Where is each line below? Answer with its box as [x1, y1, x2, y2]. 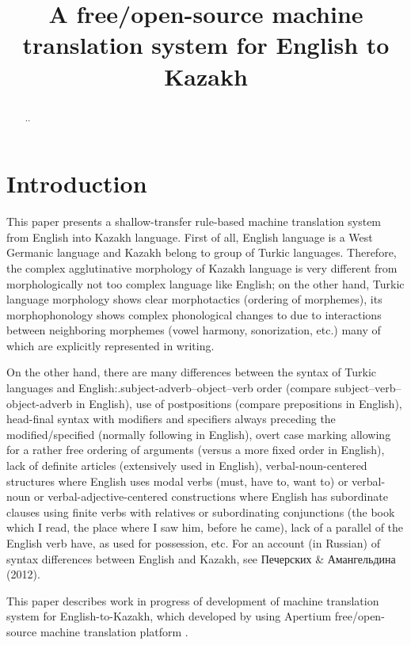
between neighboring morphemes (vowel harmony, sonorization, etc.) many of [6, 322, 381, 338]
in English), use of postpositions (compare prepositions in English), [75, 395, 402, 411]
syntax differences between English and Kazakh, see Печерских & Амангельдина [6, 550, 396, 567]
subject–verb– [334, 380, 401, 396]
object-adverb [6, 395, 73, 411]
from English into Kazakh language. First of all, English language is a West [6, 228, 373, 245]
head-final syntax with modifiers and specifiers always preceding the [6, 410, 336, 427]
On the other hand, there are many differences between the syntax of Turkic [6, 364, 376, 380]
